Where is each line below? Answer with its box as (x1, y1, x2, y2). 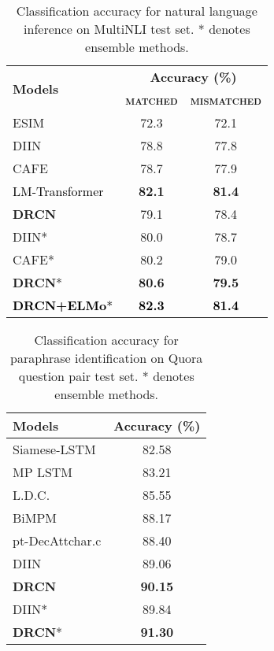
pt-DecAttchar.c (13, 531, 102, 549)
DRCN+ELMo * (13, 296, 113, 314)
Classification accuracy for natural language (16, 2, 257, 20)
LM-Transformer (13, 182, 104, 200)
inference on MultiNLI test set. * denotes (24, 20, 250, 38)
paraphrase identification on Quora (10, 349, 203, 367)
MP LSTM (13, 463, 73, 481)
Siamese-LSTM (13, 440, 96, 458)
